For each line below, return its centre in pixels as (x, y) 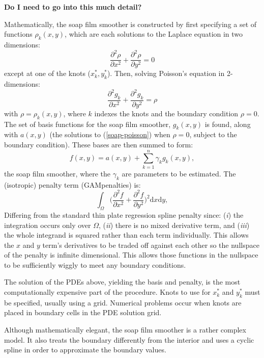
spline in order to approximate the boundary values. (85, 350)
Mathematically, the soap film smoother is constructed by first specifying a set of (130, 24)
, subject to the (213, 134)
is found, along (228, 124)
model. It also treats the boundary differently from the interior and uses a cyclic (129, 339)
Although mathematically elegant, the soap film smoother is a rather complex (125, 330)
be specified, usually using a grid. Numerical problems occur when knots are (123, 302)
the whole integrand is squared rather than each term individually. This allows (126, 235)
